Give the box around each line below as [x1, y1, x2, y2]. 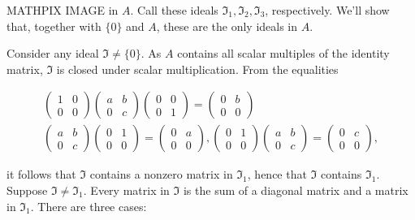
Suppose [6, 182, 48, 199]
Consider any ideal [6, 45, 99, 62]
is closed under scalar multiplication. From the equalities [56, 60, 339, 77]
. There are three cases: [30, 197, 147, 214]
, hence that [247, 166, 307, 183]
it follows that [6, 166, 76, 183]
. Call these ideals [130, 2, 218, 18]
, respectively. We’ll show [265, 2, 390, 18]
